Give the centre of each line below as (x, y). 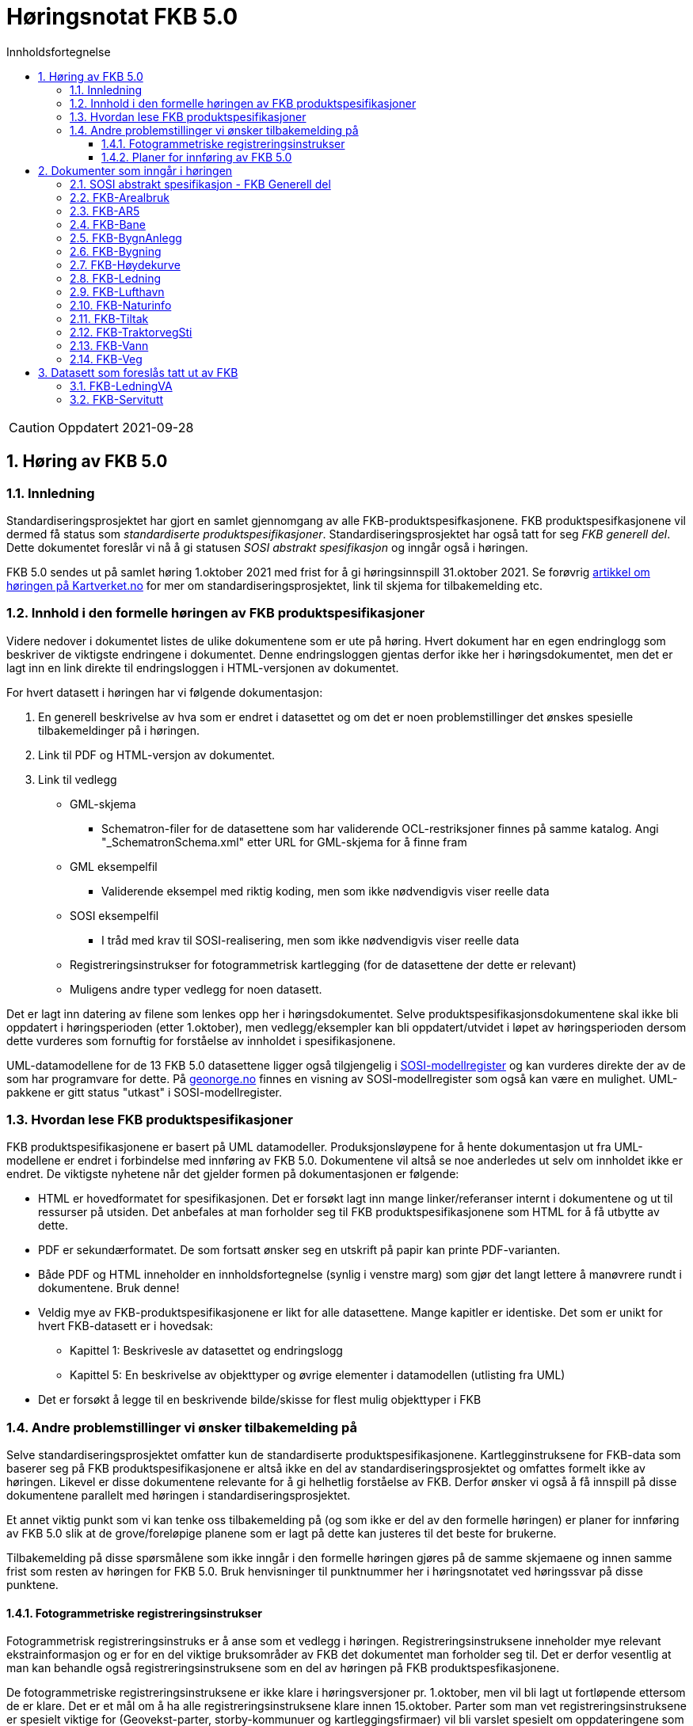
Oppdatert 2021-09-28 (126, 427)
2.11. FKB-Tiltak (109, 318)
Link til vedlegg (78, 779)
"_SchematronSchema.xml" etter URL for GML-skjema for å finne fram (284, 842)
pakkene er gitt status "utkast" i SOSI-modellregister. (145, 1092)
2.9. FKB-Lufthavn (117, 291)
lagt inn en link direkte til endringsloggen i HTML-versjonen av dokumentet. (203, 667)
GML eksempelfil (114, 866)
